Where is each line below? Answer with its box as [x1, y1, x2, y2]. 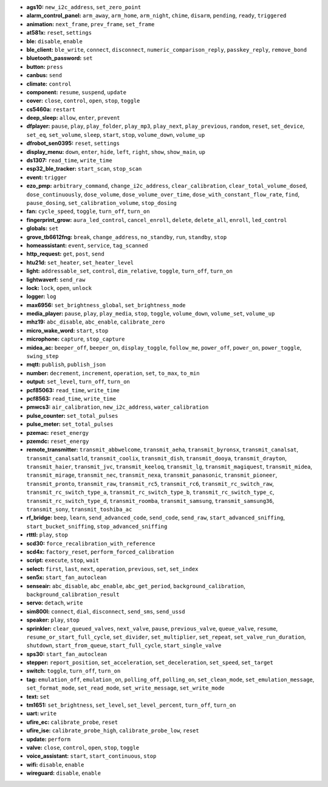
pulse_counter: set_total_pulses [26, 412, 118, 419]
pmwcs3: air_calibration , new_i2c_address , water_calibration [26, 403, 209, 411]
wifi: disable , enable [26, 761, 84, 768]
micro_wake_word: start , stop [26, 327, 109, 334]
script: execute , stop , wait [26, 556, 100, 564]
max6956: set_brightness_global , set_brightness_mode [26, 301, 186, 308]
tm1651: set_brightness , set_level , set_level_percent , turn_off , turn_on [26, 701, 236, 709]
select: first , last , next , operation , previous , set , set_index [26, 565, 199, 572]
